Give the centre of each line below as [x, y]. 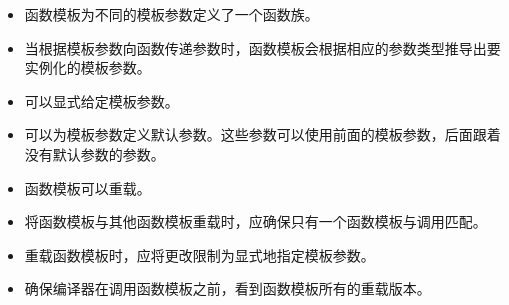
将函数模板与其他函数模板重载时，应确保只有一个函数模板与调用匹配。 [255, 221]
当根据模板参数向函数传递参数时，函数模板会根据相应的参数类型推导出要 [262, 47]
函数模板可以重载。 [87, 187]
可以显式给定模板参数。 [101, 100]
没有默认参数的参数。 [94, 153]
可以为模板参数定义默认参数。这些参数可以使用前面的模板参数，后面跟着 [262, 134]
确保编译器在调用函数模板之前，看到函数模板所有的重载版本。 [227, 288]
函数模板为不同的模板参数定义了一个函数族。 [171, 14]
